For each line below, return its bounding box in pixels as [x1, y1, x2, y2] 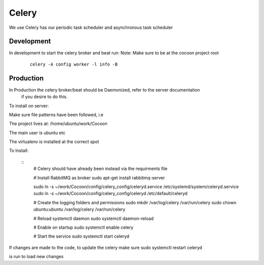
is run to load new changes [9, 254, 64, 260]
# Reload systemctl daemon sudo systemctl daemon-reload [33, 216, 154, 221]
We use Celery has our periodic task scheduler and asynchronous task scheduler [9, 24, 173, 30]
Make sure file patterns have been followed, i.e [9, 112, 104, 118]
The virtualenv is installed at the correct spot [9, 139, 99, 145]
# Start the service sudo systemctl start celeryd [33, 233, 130, 240]
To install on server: [9, 103, 49, 109]
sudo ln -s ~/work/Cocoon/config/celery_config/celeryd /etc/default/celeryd [33, 191, 188, 196]
